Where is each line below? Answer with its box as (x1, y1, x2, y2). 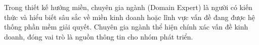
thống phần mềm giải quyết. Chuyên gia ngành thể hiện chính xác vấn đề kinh (4, 21, 248, 32)
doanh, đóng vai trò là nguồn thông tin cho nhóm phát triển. (4, 31, 193, 41)
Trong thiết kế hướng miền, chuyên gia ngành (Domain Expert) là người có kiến (4, 2, 252, 12)
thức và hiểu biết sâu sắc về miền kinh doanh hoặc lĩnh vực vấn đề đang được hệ (4, 11, 255, 22)
